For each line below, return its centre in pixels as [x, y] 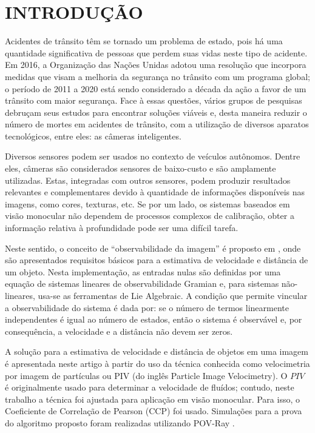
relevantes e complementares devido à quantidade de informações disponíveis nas [155, 192]
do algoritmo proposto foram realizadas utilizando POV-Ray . [120, 422]
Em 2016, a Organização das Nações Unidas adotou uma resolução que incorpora [156, 65]
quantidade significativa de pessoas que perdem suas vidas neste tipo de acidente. [156, 52]
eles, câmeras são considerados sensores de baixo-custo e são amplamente [141, 168]
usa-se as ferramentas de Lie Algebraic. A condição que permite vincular [173, 295]
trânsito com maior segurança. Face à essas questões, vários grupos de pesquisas [154, 100]
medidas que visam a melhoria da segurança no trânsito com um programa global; [157, 76]
